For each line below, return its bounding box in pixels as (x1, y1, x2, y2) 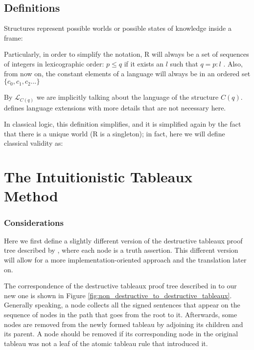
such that (170, 58, 198, 68)
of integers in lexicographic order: (4, 58, 104, 68)
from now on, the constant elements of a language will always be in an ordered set (4, 68, 251, 78)
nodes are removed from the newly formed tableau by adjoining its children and (4, 319, 243, 329)
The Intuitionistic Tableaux (4, 167, 193, 187)
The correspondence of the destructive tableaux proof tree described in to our (4, 281, 237, 291)
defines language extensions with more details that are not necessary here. (4, 102, 226, 112)
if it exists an (124, 58, 163, 68)
